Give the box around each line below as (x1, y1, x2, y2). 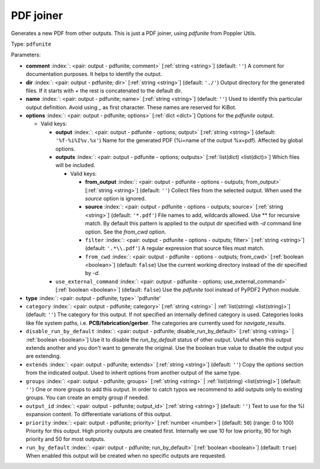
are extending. (25, 353, 62, 360)
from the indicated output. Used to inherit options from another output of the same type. (25, 369, 241, 377)
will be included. (55, 162, 95, 169)
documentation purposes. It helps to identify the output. (25, 71, 162, 78)
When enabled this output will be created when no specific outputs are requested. (25, 452, 226, 460)
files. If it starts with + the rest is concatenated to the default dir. (25, 87, 183, 94)
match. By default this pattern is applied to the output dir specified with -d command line (85, 220, 302, 227)
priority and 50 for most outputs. (25, 436, 105, 443)
